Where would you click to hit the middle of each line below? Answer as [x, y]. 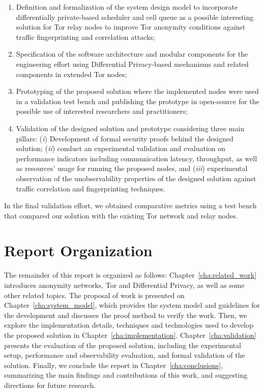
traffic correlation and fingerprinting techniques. [91, 188]
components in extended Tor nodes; [71, 74]
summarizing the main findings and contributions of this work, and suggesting [126, 375]
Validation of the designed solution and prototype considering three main [130, 128]
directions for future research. [50, 385]
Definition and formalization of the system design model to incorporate [127, 7]
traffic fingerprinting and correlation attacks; [85, 36]
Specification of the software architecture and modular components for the [132, 54]
